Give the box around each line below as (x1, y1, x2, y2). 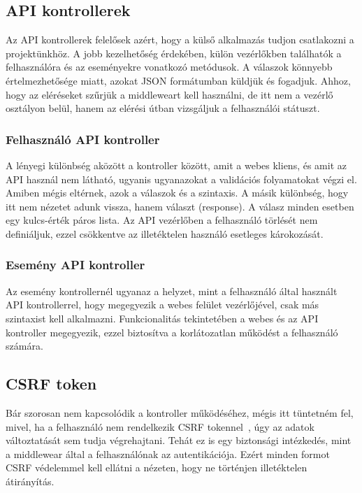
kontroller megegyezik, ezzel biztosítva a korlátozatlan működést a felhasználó (6, 324, 338, 339)
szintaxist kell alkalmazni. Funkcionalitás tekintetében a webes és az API (6, 310, 319, 325)
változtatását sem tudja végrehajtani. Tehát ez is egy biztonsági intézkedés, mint (6, 433, 352, 448)
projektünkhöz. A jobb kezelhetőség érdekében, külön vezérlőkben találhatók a (6, 45, 342, 60)
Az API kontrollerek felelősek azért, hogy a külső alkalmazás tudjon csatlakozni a (6, 32, 354, 47)
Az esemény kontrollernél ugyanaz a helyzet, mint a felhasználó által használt (6, 283, 338, 298)
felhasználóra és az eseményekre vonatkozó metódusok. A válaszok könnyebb (6, 59, 333, 74)
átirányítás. (6, 473, 55, 488)
